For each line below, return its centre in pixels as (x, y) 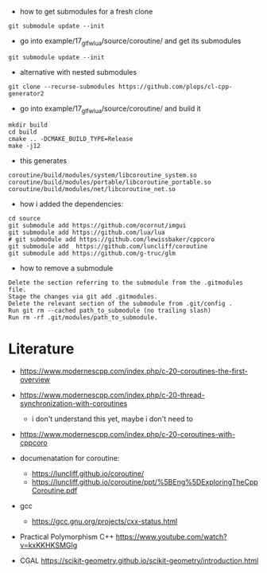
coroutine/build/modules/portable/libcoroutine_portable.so (110, 182)
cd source (25, 218)
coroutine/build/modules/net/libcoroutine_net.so (92, 189)
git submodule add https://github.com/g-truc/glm (92, 253)
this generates (43, 160)
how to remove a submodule (66, 268)
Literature (41, 349)
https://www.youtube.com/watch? (172, 536)
